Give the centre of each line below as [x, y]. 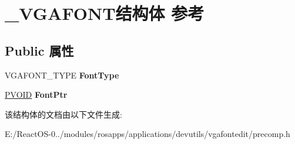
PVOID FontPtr [36, 95]
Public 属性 [39, 50]
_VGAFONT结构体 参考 [105, 13]
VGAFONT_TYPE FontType [62, 75]
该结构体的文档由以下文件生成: [63, 114]
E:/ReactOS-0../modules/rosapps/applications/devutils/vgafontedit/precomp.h [147, 134]
